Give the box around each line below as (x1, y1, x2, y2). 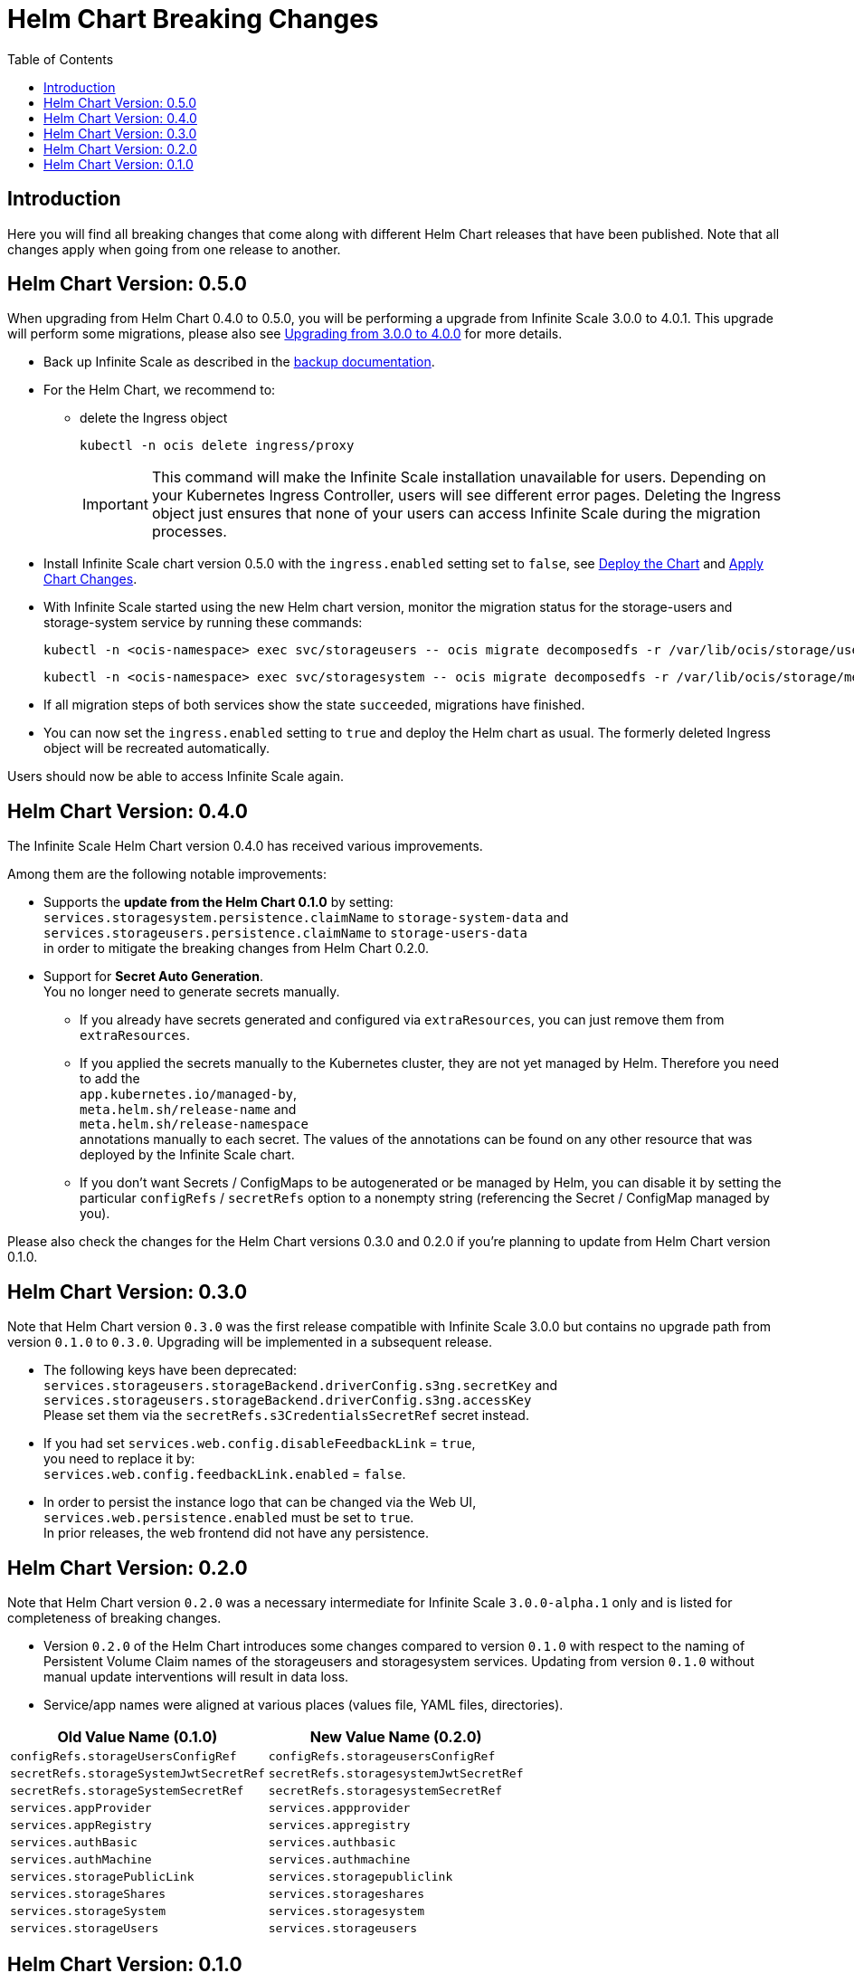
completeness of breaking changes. (7, 1609, 222, 1625)
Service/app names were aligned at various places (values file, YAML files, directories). (43, 1696, 564, 1712)
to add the (80, 1071, 140, 1087)
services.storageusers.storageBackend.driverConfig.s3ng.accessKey (43, 1393, 532, 1408)
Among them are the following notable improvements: (7, 866, 327, 882)
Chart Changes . (43, 571, 138, 587)
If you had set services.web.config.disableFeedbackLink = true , (43, 1435, 476, 1452)
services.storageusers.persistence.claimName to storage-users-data (43, 925, 527, 941)
